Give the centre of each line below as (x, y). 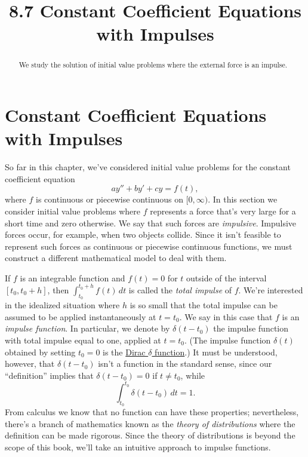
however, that (30, 364)
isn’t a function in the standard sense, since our (185, 364)
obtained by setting (40, 352)
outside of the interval (227, 277)
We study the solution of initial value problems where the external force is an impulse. (153, 65)
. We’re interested (271, 289)
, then (58, 289)
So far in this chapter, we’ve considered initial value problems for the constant (148, 167)
